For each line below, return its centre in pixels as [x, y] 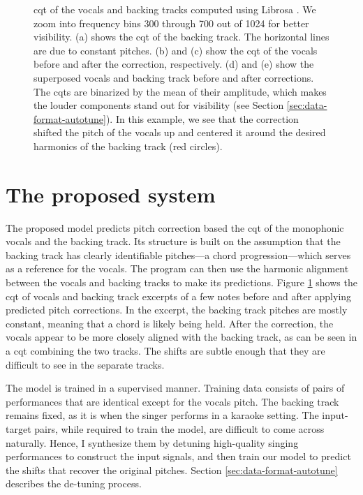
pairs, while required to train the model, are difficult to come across [179, 428]
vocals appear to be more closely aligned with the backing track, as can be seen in [181, 337]
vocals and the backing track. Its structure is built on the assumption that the [173, 241]
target [18, 428]
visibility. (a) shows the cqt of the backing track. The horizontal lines [181, 37]
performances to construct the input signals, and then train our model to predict [178, 456]
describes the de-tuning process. [74, 483]
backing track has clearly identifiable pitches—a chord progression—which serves [178, 254]
